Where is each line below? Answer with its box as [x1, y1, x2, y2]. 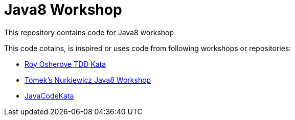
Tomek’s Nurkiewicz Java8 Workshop [25, 75, 151, 84]
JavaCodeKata [25, 91, 74, 100]
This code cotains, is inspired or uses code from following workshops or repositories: [4, 43, 291, 53]
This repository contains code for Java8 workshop [4, 28, 174, 37]
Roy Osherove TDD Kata [25, 59, 106, 68]
